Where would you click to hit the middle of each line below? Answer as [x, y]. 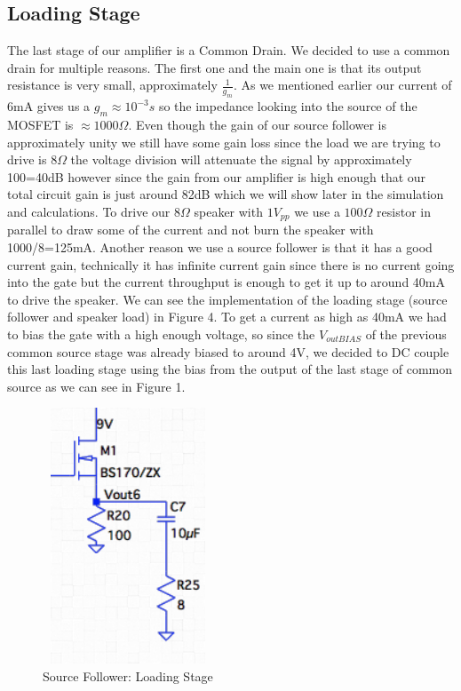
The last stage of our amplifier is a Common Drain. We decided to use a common [229, 50]
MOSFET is [40, 124]
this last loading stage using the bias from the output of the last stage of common [230, 369]
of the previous [406, 334]
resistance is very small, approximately [112, 85]
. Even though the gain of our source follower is [258, 124]
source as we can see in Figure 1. [96, 386]
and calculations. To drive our [89, 211]
